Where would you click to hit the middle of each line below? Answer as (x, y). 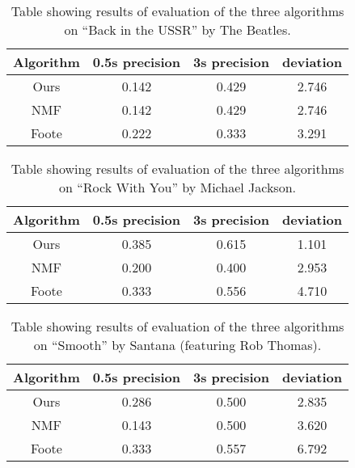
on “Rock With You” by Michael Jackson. (178, 187)
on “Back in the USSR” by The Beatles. (177, 30)
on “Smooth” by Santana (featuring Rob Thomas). (177, 345)
